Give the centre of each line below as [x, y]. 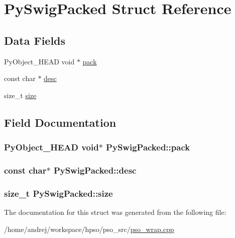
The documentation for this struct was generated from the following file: [115, 212]
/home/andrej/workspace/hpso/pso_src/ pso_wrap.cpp [89, 229]
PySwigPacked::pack [148, 147]
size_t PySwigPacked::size [58, 193]
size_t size [20, 95]
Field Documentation [60, 122]
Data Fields [35, 40]
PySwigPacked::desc [95, 170]
